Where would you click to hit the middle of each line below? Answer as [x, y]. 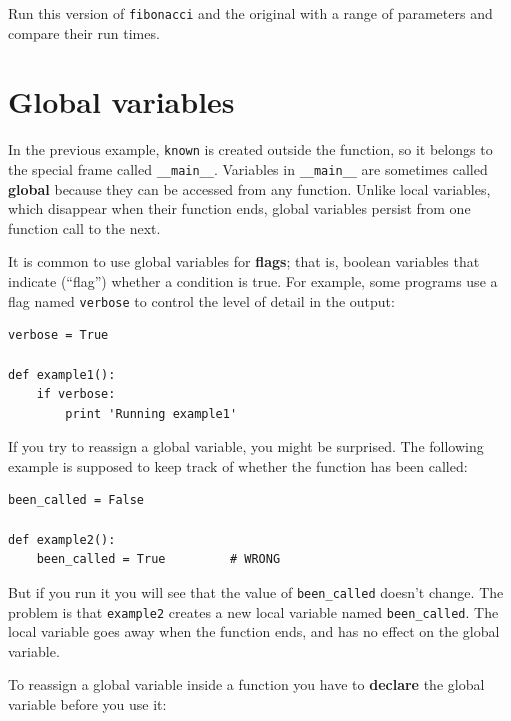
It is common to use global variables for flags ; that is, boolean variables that [244, 261]
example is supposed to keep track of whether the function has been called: [238, 465]
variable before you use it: [87, 703]
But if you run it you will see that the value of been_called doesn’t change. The [256, 591]
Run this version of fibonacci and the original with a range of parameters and [250, 13]
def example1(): [62, 374]
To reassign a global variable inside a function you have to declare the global [246, 684]
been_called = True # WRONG [158, 559]
